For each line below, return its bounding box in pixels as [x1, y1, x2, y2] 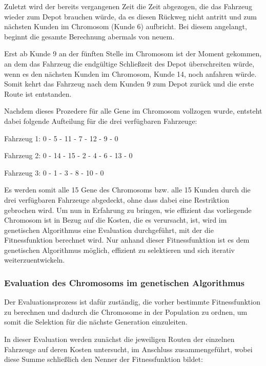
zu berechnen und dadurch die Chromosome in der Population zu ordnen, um [4, 306, 248, 317]
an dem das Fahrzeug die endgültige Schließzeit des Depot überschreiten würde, [4, 58, 255, 69]
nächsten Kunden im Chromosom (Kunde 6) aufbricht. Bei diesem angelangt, [4, 21, 247, 32]
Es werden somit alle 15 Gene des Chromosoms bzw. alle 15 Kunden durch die [4, 184, 251, 195]
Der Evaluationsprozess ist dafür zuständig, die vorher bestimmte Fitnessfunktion [4, 296, 260, 307]
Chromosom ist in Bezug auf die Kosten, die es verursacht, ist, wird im [4, 214, 227, 225]
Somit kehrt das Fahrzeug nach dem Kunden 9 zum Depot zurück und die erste [4, 78, 254, 89]
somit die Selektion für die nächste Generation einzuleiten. [4, 316, 188, 327]
